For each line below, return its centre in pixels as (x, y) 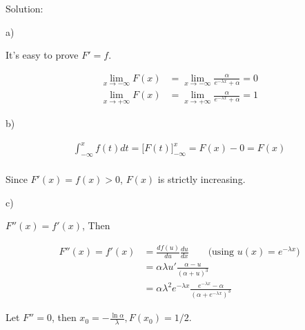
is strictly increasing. (201, 179)
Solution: (24, 8)
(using (221, 252)
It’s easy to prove (42, 55)
